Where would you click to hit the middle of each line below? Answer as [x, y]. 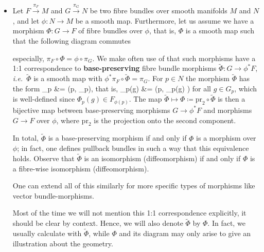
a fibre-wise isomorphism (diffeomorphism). [81, 168]
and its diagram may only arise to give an [185, 233]
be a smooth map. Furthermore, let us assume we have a [165, 20]
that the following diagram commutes [72, 40]
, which [246, 88]
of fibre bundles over [110, 31]
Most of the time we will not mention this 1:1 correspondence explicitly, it [129, 213]
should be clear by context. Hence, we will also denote [98, 223]
